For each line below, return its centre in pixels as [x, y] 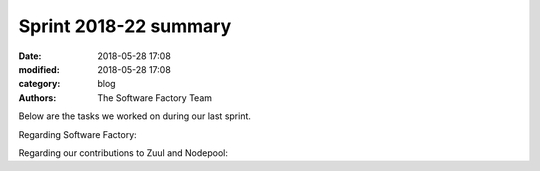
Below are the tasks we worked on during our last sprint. [135, 116]
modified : [39, 69]
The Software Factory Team [155, 97]
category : [39, 84]
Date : [30, 56]
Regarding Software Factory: [77, 134]
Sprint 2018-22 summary [125, 26]
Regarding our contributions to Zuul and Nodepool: [123, 152]
